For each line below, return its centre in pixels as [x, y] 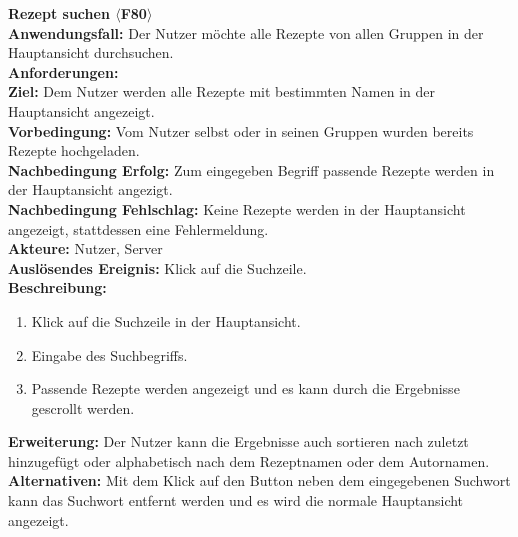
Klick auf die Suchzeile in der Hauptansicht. [166, 320]
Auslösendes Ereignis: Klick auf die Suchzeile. [157, 267]
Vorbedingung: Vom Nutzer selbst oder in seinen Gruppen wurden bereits [241, 130]
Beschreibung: [57, 287]
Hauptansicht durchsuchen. [91, 52]
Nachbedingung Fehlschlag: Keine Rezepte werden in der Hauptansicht [237, 208]
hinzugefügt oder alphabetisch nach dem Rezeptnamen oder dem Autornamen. [249, 460]
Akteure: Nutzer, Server [85, 248]
